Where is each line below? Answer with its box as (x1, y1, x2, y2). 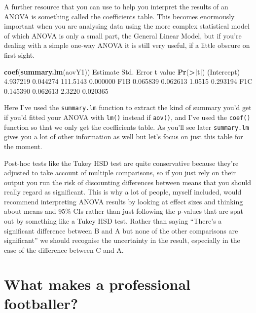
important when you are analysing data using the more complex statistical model (4, 21, 250, 31)
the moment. (4, 141, 42, 151)
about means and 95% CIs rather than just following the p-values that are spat (4, 206, 244, 216)
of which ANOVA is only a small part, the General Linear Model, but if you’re (4, 30, 242, 40)
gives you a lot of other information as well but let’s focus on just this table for (4, 131, 243, 142)
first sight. (4, 49, 35, 60)
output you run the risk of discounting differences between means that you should (4, 177, 252, 187)
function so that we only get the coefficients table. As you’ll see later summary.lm (4, 121, 249, 132)
